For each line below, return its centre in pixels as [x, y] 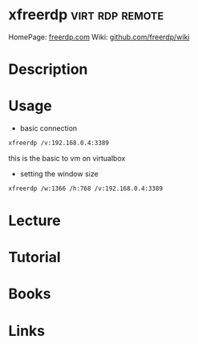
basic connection [48, 128]
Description [48, 69]
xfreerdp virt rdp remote [86, 15]
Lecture [35, 221]
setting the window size [59, 173]
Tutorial [35, 257]
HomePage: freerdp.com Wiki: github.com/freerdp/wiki [99, 37]
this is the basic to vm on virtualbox [67, 158]
